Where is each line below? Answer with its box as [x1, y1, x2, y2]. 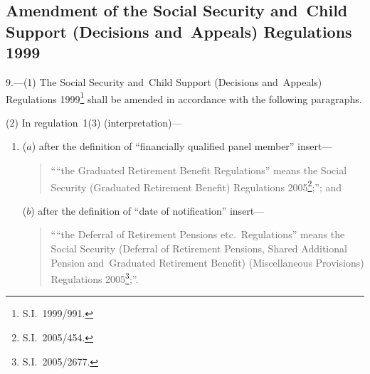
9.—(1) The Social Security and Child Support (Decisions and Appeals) [6, 74, 322, 89]
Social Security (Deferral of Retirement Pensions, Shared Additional [51, 241, 347, 256]
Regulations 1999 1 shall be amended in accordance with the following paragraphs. [6, 89, 362, 106]
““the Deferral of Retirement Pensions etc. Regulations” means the [51, 227, 345, 242]
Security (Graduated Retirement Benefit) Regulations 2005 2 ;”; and [51, 177, 342, 194]
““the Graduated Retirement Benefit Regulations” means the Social [51, 163, 347, 178]
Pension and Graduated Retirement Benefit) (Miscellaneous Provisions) [51, 255, 364, 269]
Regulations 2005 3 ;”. [51, 269, 139, 286]
